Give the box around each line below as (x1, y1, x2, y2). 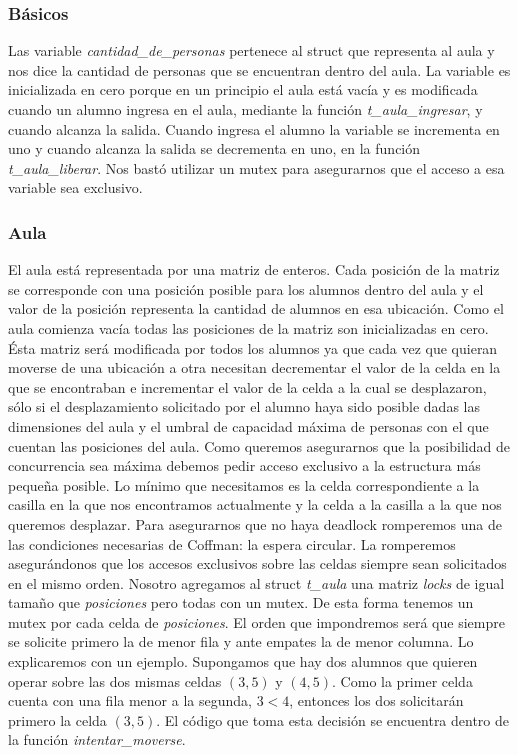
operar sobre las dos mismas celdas (8, 670, 222, 691)
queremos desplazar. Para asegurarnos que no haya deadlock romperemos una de (8, 513, 502, 534)
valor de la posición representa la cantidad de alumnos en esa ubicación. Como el (8, 298, 504, 319)
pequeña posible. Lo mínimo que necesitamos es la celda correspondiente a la (8, 474, 480, 495)
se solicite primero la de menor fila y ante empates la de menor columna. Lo (8, 631, 474, 652)
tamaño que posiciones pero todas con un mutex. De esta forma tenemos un (8, 592, 474, 613)
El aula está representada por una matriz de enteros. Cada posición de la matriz (8, 259, 500, 280)
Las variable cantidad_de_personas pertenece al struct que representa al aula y (8, 40, 495, 61)
